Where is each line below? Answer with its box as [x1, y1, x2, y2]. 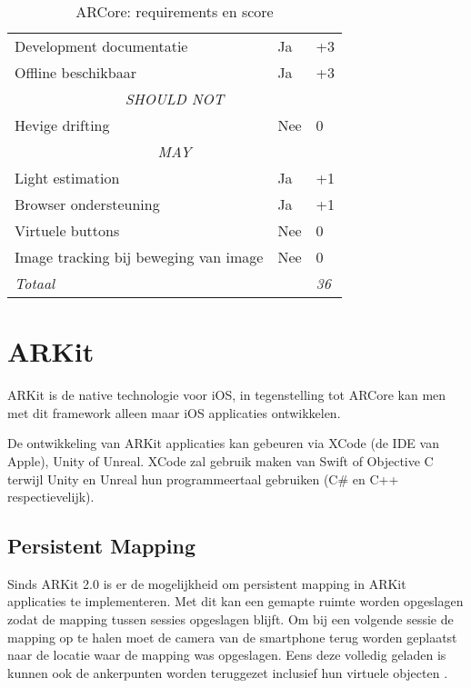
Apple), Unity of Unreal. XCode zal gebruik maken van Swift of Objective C [7, 451, 434, 470]
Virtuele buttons [15, 220, 120, 241]
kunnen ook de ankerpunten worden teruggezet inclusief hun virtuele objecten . [7, 663, 448, 682]
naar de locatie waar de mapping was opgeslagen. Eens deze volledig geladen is [7, 645, 446, 664]
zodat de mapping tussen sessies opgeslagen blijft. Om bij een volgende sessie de [7, 610, 454, 629]
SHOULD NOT [125, 88, 225, 109]
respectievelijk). [7, 487, 95, 506]
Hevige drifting [15, 115, 110, 135]
